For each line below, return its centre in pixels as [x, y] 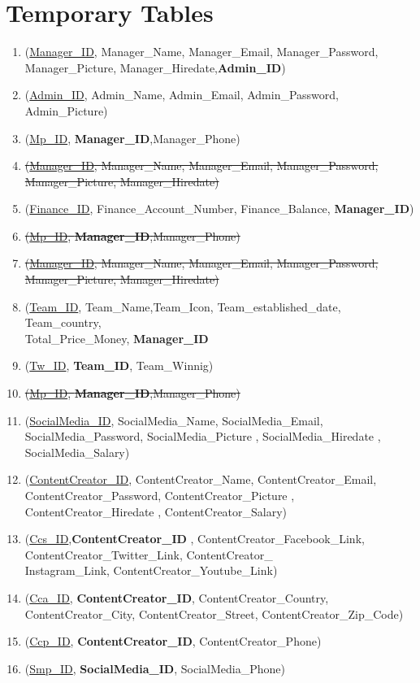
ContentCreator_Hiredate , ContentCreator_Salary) [156, 511]
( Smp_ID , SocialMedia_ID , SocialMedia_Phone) [155, 668]
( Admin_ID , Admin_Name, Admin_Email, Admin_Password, [182, 95]
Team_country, [63, 322]
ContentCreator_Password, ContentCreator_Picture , [160, 495]
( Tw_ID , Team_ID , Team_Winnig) [119, 365]
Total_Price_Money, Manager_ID [117, 338]
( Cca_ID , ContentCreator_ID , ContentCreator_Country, [177, 597]
